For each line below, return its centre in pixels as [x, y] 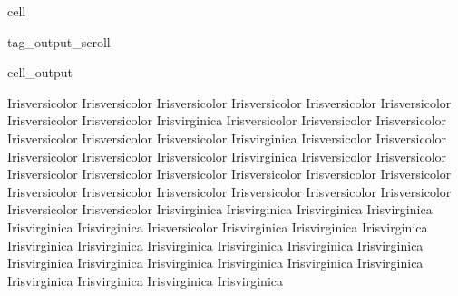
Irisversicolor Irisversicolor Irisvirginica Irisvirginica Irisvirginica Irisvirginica [220, 209]
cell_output [40, 72]
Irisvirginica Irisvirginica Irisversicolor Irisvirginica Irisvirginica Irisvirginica [218, 227]
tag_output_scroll [59, 41]
